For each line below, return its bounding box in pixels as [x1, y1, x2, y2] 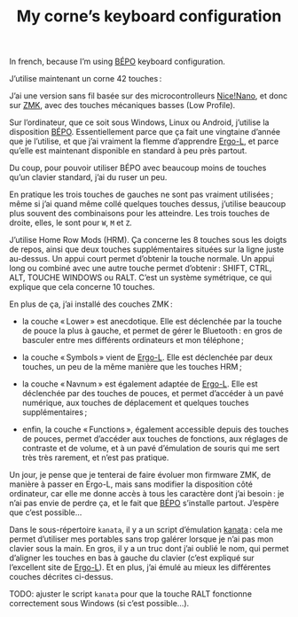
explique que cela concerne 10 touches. [9, 282, 155, 293]
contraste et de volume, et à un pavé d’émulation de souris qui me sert [21, 443, 280, 454]
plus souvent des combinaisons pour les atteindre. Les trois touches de [9, 208, 271, 219]
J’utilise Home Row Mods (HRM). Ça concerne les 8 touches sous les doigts [9, 235, 287, 246]
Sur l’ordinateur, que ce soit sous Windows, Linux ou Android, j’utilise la [9, 117, 270, 128]
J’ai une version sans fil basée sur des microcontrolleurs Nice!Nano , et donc [9, 90, 288, 101]
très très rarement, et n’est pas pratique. [21, 452, 169, 463]
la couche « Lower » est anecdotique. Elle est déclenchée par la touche [21, 316, 282, 327]
